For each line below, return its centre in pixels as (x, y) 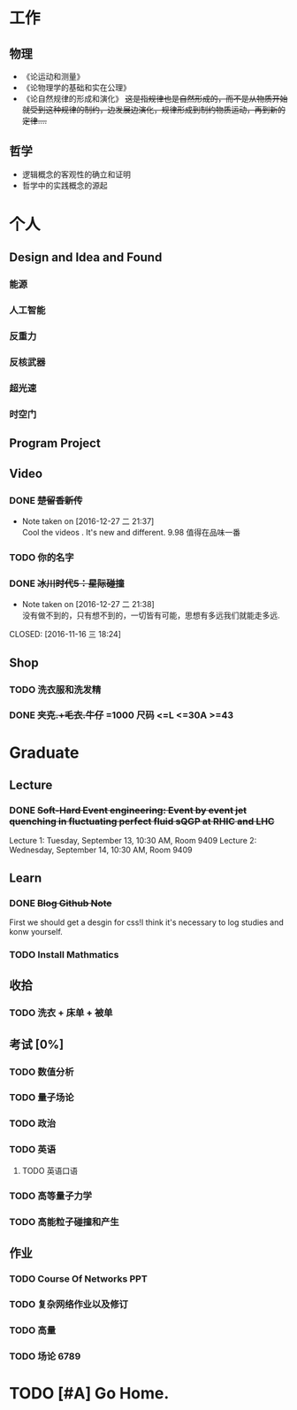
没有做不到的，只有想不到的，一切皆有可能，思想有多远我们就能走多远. (151, 615)
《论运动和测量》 (53, 77)
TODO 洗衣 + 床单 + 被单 (61, 1013)
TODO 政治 (33, 1123)
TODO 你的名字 (42, 557)
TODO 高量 (33, 1330)
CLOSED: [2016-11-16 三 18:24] (65, 635)
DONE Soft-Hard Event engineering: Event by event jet (128, 810)
